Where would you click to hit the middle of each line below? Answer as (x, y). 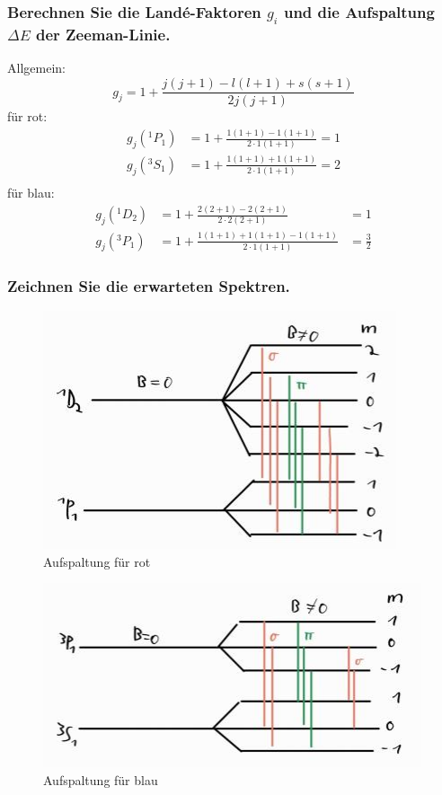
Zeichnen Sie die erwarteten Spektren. (149, 285)
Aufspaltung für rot (97, 561)
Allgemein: (36, 68)
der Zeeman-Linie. (103, 35)
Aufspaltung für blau (101, 779)
